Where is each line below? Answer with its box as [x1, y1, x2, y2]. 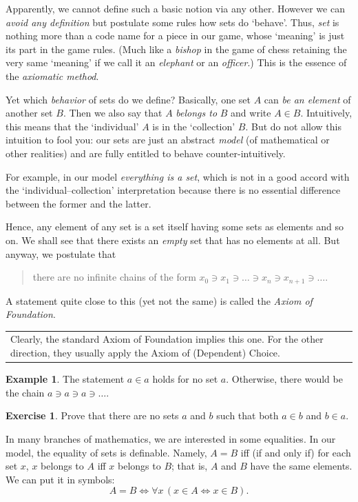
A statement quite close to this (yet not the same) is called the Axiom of [6, 293, 313, 308]
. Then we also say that [63, 106, 162, 120]
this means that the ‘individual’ [6, 119, 139, 133]
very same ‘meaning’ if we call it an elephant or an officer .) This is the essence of [6, 55, 347, 70]
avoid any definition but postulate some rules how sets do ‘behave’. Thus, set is [6, 14, 339, 29]
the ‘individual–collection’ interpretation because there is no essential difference [6, 183, 341, 197]
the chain [6, 385, 45, 399]
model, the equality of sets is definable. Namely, [6, 445, 207, 459]
